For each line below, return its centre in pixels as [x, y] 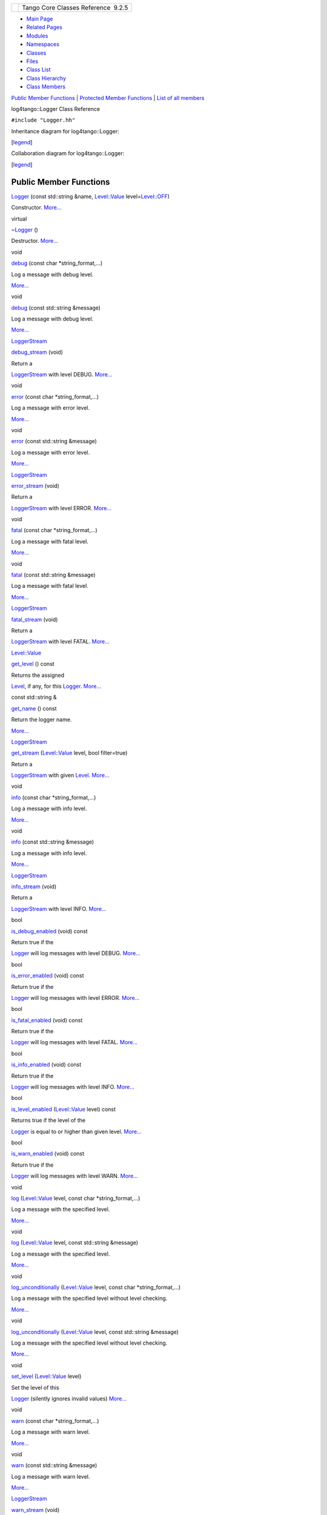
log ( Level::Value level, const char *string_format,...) [76, 1198]
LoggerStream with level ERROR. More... [61, 508]
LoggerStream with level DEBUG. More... [62, 375]
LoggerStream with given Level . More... [60, 775]
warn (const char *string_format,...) [55, 1420]
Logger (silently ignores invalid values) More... [69, 1398]
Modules [37, 36]
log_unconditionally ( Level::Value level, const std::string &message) [95, 1332]
